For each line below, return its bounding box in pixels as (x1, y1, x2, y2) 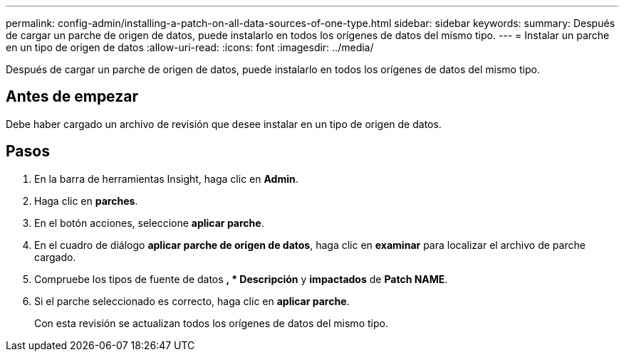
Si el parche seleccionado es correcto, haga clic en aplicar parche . (34, 294, 350, 307)
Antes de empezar (6, 87, 138, 106)
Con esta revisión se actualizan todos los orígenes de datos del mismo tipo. (34, 316, 388, 329)
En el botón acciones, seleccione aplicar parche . (34, 216, 264, 229)
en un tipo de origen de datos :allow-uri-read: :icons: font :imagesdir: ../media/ (6, 41, 374, 53)
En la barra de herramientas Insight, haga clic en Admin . (34, 172, 298, 185)
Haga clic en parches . (34, 194, 138, 207)
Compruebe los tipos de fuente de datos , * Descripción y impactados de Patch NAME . (34, 272, 448, 285)
